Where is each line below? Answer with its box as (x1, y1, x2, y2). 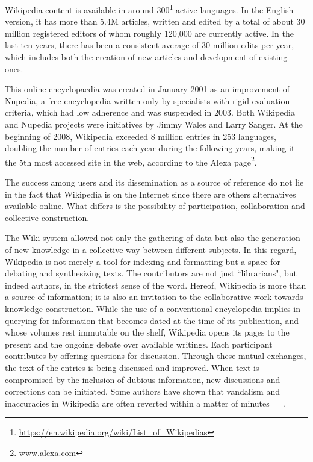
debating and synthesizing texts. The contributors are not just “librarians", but (5, 267, 297, 279)
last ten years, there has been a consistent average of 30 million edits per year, (5, 39, 294, 51)
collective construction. (5, 211, 90, 223)
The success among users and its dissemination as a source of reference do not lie (5, 176, 304, 189)
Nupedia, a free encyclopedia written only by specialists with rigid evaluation (5, 94, 290, 107)
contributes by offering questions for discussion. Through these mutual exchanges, (5, 349, 306, 362)
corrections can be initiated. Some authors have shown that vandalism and (5, 385, 280, 398)
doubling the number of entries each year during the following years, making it (5, 142, 295, 154)
